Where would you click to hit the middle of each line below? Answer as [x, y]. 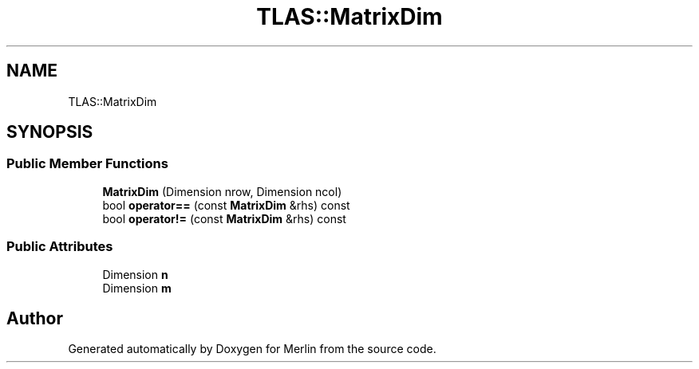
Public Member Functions [87, 164]
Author [35, 318]
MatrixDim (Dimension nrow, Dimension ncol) [222, 191]
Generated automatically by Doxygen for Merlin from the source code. [252, 349]
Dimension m [137, 288]
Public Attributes [60, 247]
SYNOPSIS [50, 132]
